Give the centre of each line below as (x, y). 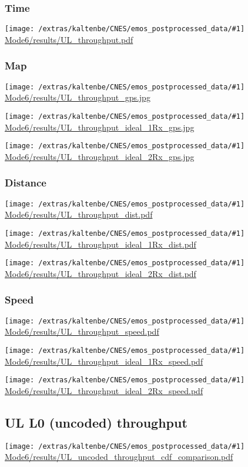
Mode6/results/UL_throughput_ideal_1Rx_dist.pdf (100, 244)
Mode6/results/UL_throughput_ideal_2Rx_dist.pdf (100, 273)
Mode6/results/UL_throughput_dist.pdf (79, 214)
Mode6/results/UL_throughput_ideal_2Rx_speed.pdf (104, 390)
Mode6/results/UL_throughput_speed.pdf (82, 331)
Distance (26, 183)
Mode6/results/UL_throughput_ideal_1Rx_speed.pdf (104, 361)
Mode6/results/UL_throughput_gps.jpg (78, 97)
